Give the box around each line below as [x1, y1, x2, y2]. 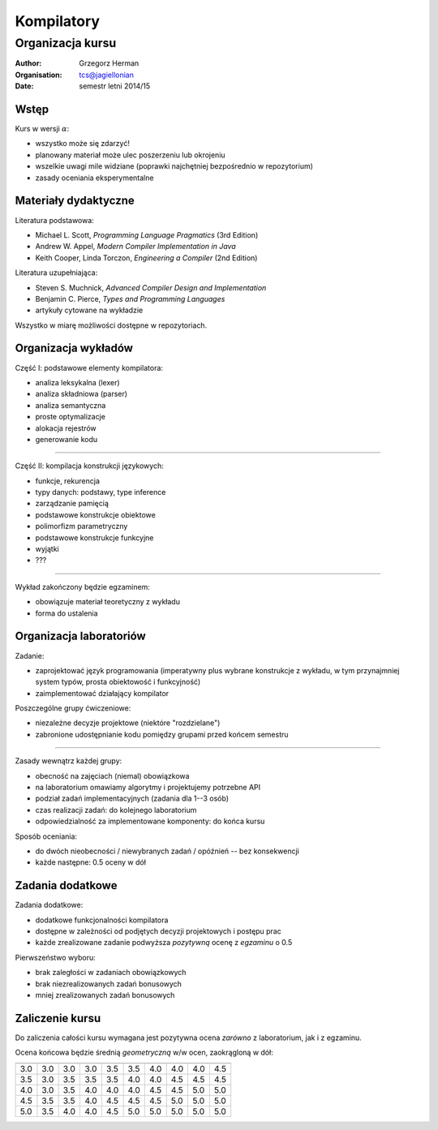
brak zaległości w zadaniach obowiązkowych [35, 968, 187, 977]
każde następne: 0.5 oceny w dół [35, 857, 146, 867]
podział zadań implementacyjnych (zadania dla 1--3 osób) [35, 793, 229, 803]
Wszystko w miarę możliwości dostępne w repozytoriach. [15, 320, 208, 330]
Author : [15, 58, 42, 68]
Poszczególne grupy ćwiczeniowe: [15, 703, 131, 713]
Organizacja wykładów [15, 342, 134, 355]
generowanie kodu [35, 434, 98, 444]
